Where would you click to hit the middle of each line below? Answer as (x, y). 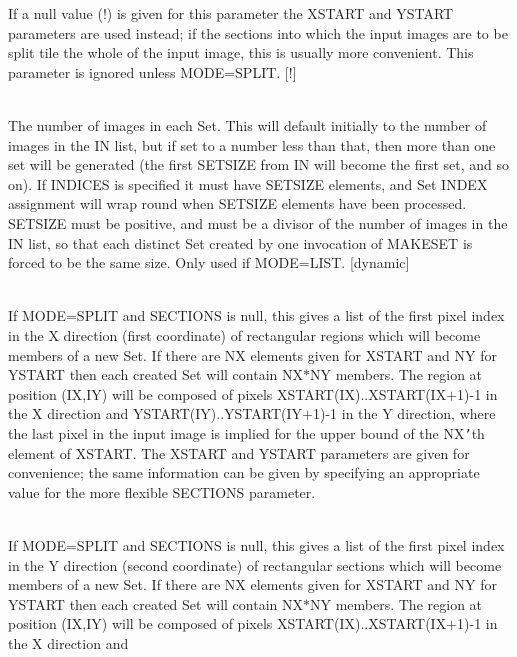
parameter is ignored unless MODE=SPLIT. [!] (152, 71)
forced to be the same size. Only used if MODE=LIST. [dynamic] (209, 262)
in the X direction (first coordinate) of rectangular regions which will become (244, 334)
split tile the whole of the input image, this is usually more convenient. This (241, 52)
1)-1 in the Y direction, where (404, 413)
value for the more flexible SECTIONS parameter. (162, 491)
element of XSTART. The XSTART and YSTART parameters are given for (239, 452)
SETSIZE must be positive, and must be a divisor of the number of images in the (258, 222)
